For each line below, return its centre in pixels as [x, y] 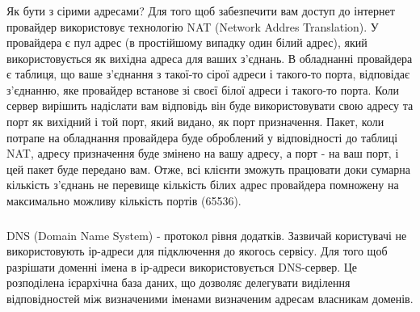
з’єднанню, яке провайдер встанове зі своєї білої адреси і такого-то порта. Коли [203, 89]
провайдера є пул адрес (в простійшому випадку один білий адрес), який [187, 42]
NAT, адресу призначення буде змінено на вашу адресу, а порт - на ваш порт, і [203, 153]
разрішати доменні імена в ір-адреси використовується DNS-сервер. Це [182, 266]
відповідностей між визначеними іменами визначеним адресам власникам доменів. [210, 298]
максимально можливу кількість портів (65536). [124, 201]
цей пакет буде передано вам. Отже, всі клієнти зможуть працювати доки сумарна [208, 169]
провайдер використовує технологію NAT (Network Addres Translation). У [193, 26]
